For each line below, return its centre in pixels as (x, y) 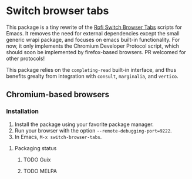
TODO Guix (37, 160)
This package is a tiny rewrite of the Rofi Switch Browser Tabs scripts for (94, 27)
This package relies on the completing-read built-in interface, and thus (91, 69)
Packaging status (36, 148)
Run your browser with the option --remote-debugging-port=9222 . (93, 130)
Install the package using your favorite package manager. (84, 124)
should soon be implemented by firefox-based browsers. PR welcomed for (96, 52)
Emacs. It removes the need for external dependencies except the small (93, 33)
